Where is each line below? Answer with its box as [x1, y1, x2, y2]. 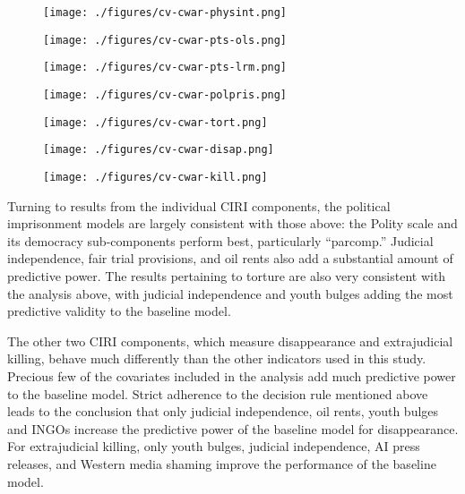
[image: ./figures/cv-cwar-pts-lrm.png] [43, 61, 288, 74]
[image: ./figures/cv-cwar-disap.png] [43, 143, 274, 157]
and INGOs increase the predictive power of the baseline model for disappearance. [7, 419, 459, 438]
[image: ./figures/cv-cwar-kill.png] [43, 170, 268, 183]
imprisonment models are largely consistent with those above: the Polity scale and [7, 214, 458, 233]
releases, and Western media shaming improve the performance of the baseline [7, 454, 436, 473]
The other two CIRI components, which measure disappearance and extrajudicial [7, 331, 453, 350]
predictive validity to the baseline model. [7, 302, 231, 320]
